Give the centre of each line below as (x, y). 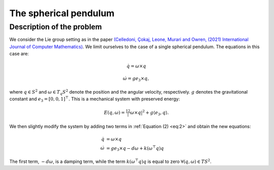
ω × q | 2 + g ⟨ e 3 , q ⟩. (150, 113)
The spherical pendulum (62, 13)
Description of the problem (56, 27)
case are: (19, 54)
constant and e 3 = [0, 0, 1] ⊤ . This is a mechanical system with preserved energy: (95, 99)
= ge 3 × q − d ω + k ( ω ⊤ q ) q (135, 148)
